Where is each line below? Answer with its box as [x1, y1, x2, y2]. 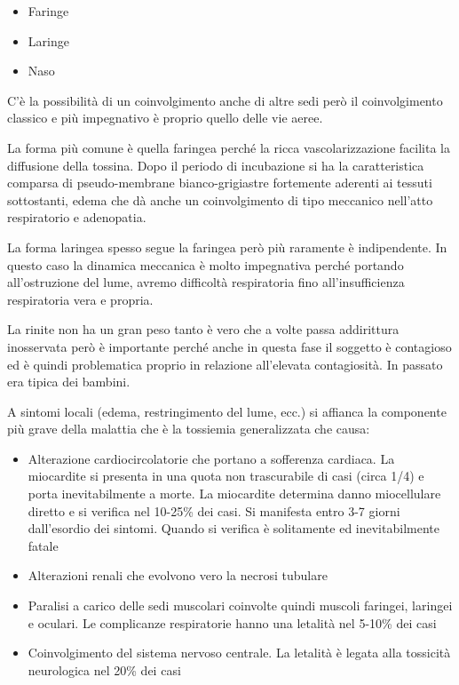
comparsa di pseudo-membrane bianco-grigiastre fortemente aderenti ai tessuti [7, 173, 432, 192]
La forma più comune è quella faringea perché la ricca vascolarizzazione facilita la [7, 138, 450, 156]
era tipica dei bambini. [7, 372, 131, 391]
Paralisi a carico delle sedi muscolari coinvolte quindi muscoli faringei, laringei [28, 596, 453, 615]
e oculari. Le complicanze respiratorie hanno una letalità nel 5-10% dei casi [28, 613, 437, 632]
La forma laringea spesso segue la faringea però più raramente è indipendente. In [7, 237, 447, 256]
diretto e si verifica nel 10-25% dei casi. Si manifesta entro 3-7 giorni [28, 501, 400, 520]
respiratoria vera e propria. [7, 290, 154, 308]
